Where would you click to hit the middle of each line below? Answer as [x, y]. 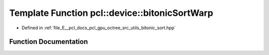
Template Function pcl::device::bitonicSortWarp [111, 13]
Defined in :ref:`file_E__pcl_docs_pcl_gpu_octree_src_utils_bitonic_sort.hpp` [99, 28]
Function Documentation [49, 42]
